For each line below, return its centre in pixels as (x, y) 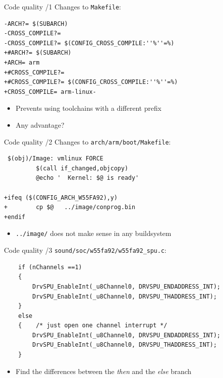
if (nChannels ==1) (50, 267)
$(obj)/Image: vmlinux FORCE (56, 159)
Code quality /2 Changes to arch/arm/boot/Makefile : (87, 141)
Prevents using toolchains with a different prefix (88, 108)
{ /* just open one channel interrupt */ (93, 326)
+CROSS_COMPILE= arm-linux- (50, 92)
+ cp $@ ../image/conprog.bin (70, 207)
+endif (15, 217)
